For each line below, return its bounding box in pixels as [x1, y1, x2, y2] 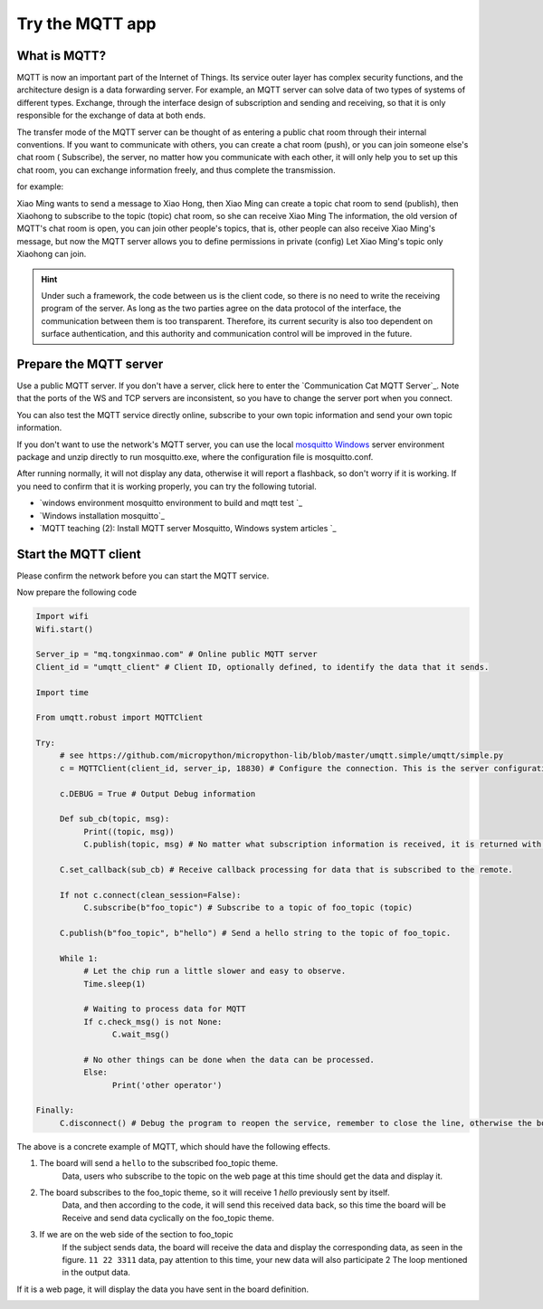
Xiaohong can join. [16, 249, 87, 260]
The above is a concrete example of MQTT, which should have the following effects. [16, 1141, 330, 1151]
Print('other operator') [111, 1080, 223, 1090]
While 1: [59, 953, 99, 963]
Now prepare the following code [16, 587, 138, 597]
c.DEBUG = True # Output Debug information [59, 788, 256, 798]
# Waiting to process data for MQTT [82, 1004, 246, 1014]
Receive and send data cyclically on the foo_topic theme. [62, 1212, 275, 1223]
